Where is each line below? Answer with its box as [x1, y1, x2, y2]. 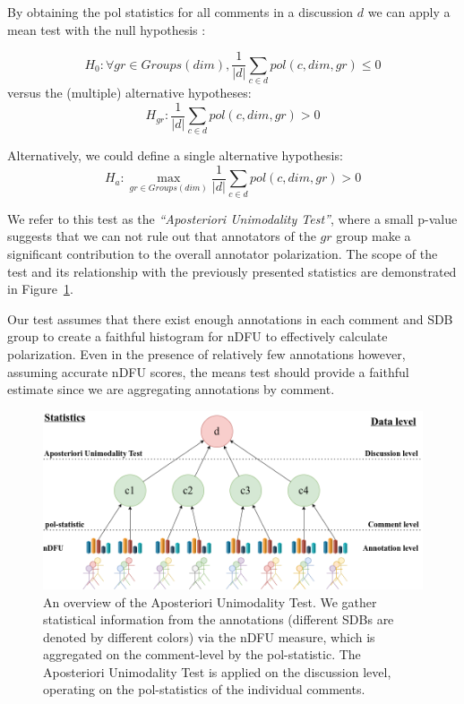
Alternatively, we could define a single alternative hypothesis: [7, 146, 343, 165]
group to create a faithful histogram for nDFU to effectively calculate [7, 327, 388, 346]
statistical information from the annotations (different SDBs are [43, 610, 394, 629]
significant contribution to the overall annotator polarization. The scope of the [7, 244, 438, 262]
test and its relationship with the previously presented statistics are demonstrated [7, 262, 457, 280]
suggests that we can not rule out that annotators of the [7, 227, 316, 245]
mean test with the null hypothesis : [7, 20, 206, 39]
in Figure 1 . [7, 279, 73, 298]
